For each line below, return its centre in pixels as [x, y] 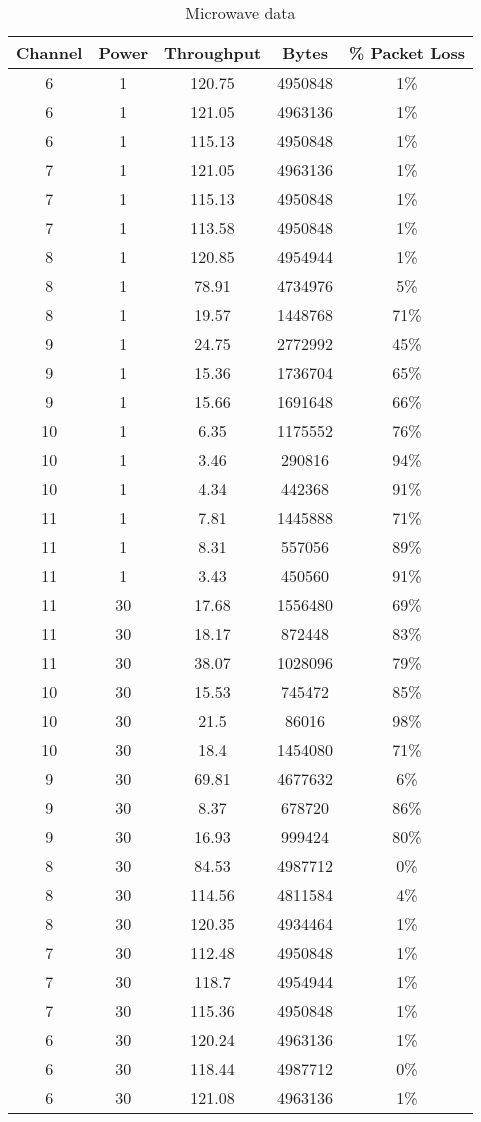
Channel [49, 52]
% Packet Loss [407, 52]
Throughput [213, 52]
